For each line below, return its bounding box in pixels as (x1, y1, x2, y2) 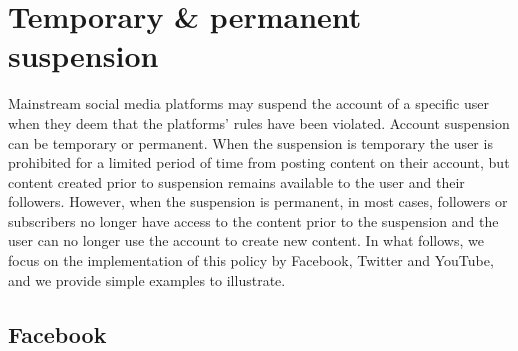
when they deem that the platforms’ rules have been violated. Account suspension (8, 112, 510, 133)
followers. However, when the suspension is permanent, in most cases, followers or (8, 191, 508, 212)
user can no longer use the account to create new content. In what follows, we (8, 230, 484, 251)
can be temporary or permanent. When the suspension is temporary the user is (8, 132, 493, 153)
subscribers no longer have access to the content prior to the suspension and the (8, 210, 499, 231)
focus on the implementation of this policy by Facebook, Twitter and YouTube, (8, 250, 494, 271)
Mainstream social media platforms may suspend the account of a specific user (8, 93, 489, 114)
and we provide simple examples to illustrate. (8, 269, 286, 290)
